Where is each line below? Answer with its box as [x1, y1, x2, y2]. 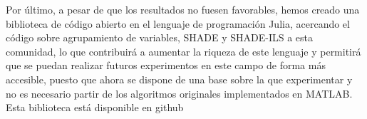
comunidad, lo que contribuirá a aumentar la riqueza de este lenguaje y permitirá [6, 43, 361, 58]
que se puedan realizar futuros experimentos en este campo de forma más [6, 58, 326, 73]
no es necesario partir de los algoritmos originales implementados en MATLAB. [6, 86, 353, 100]
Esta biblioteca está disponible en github [6, 100, 184, 115]
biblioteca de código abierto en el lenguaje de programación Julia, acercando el [6, 16, 350, 31]
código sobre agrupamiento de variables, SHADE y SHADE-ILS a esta [6, 30, 314, 45]
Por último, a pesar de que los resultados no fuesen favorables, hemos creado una [6, 2, 360, 16]
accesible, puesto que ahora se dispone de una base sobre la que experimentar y [6, 71, 353, 86]
